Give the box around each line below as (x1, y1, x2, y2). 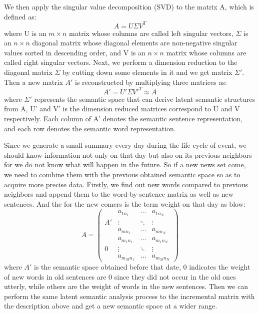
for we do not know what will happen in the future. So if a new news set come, (4, 159, 246, 170)
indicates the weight (189, 261, 250, 272)
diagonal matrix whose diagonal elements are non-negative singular (32, 37, 237, 48)
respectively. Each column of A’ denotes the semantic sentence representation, (4, 113, 243, 123)
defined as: (4, 11, 36, 21)
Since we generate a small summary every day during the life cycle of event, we (4, 140, 246, 150)
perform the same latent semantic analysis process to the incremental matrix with (4, 291, 255, 301)
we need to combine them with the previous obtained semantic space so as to (4, 169, 240, 179)
